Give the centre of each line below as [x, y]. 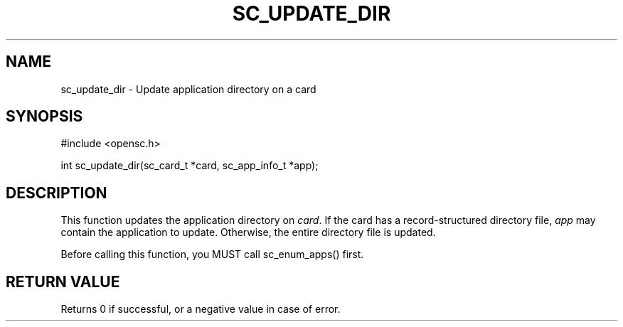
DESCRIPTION [57, 193]
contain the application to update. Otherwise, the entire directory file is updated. [248, 232]
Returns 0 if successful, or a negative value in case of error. [201, 309]
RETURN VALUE [63, 282]
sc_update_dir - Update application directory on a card [188, 89]
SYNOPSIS [44, 117]
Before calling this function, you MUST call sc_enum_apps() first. [212, 254]
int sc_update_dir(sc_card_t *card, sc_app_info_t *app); [190, 166]
